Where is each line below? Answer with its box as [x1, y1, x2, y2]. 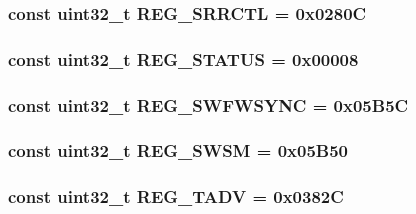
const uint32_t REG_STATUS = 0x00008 [8, 46, 359, 71]
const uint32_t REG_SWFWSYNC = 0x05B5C [8, 92, 409, 117]
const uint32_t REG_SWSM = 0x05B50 [8, 138, 348, 163]
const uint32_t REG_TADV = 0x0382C [8, 184, 344, 209]
